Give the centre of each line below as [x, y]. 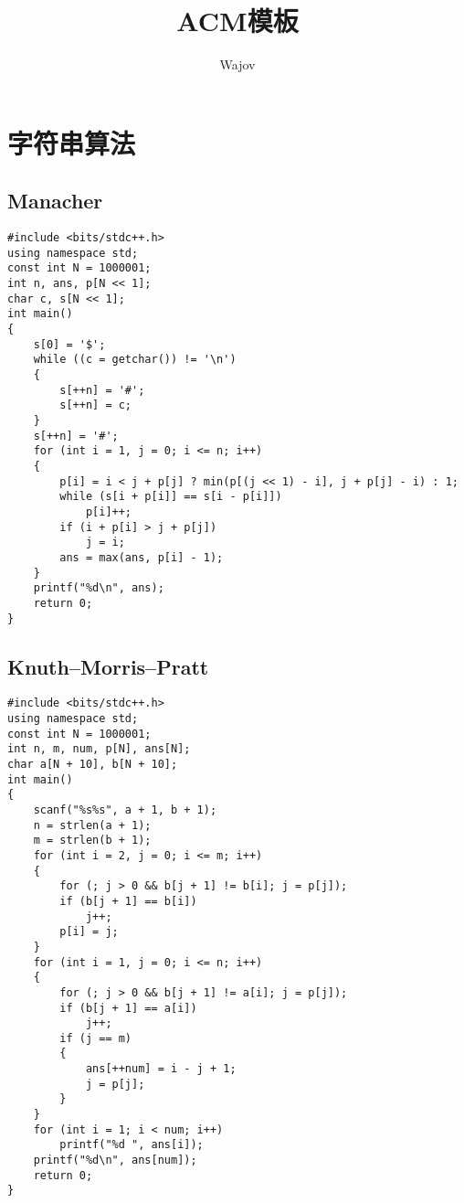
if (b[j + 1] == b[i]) [128, 901]
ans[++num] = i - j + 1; [161, 1069]
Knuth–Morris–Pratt [108, 666]
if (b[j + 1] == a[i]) [128, 1008]
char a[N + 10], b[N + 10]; [93, 764]
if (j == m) [96, 1038]
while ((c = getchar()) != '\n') [135, 360]
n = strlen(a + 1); [92, 825]
